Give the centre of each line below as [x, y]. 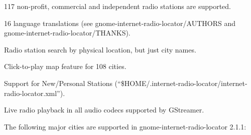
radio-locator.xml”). [35, 93]
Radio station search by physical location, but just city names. [100, 49]
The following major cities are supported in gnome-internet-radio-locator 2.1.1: [125, 126]
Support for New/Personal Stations [58, 83]
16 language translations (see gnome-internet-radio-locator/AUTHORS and [120, 23]
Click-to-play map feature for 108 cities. [65, 66]
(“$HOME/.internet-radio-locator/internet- [181, 83]
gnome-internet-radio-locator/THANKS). [67, 33]
